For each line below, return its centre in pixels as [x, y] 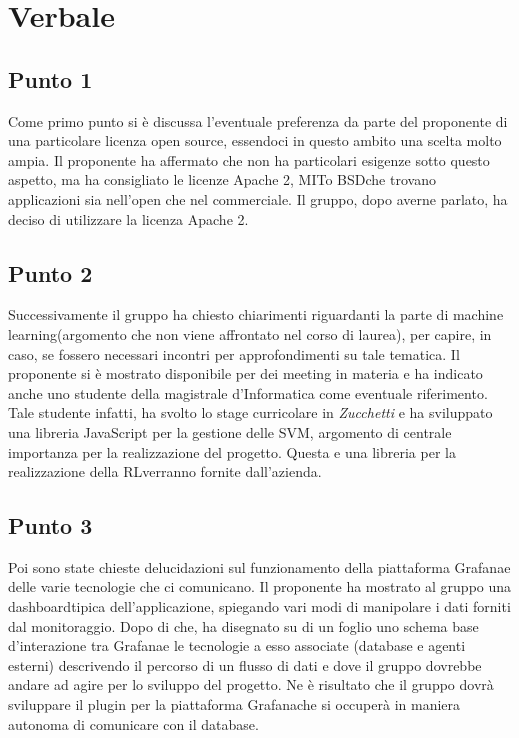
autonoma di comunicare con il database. [133, 723]
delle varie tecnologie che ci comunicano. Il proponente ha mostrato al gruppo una [260, 586]
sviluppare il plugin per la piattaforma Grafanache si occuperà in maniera [234, 704]
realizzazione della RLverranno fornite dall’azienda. [165, 471]
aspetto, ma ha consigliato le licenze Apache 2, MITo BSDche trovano [222, 179]
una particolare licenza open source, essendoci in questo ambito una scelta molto [255, 140]
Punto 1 [50, 78]
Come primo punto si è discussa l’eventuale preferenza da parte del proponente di [258, 120]
